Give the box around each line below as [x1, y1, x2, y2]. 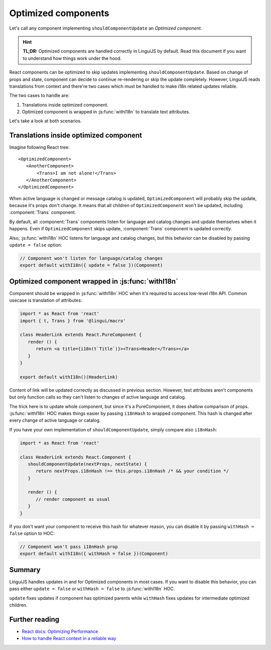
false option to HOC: [9, 530, 55, 536]
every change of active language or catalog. [9, 417, 101, 423]
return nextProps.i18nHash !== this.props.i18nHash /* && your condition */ [36, 468, 229, 474]
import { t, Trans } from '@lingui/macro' [20, 318, 126, 324]
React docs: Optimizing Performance [22, 628, 98, 634]
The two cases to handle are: [9, 92, 70, 99]
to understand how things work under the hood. [23, 55, 122, 61]
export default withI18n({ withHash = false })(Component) [20, 551, 168, 556]
